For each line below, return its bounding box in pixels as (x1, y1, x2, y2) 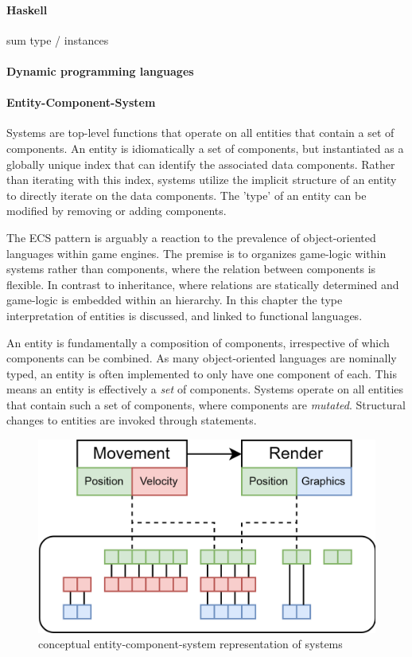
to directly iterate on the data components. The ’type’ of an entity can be (6, 186, 367, 203)
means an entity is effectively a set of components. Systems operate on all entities (6, 381, 404, 397)
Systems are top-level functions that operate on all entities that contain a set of (6, 124, 395, 141)
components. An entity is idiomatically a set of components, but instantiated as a (6, 139, 404, 156)
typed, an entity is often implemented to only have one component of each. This (6, 365, 397, 381)
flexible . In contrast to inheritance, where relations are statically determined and (6, 276, 399, 292)
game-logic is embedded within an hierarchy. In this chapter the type (6, 291, 343, 308)
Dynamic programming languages (6, 62, 194, 79)
